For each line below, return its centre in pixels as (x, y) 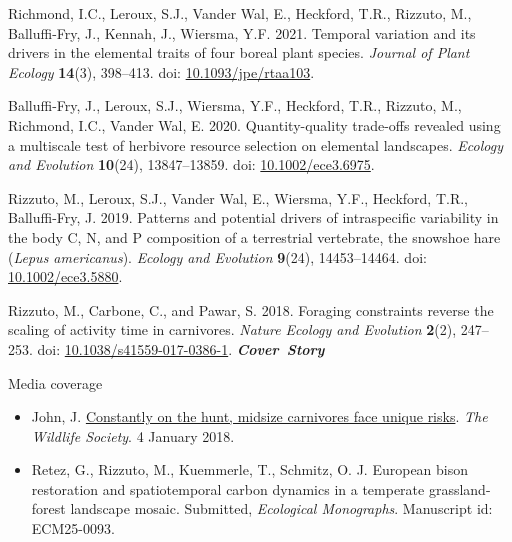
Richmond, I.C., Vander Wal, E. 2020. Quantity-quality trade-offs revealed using (254, 124)
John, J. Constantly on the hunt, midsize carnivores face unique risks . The (259, 416)
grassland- (459, 488)
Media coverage (55, 382)
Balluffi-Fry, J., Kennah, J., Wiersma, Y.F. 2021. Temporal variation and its (242, 32)
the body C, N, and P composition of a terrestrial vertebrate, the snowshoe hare (254, 236)
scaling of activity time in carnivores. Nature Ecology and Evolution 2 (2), (232, 329)
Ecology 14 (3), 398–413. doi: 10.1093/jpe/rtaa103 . (161, 71)
